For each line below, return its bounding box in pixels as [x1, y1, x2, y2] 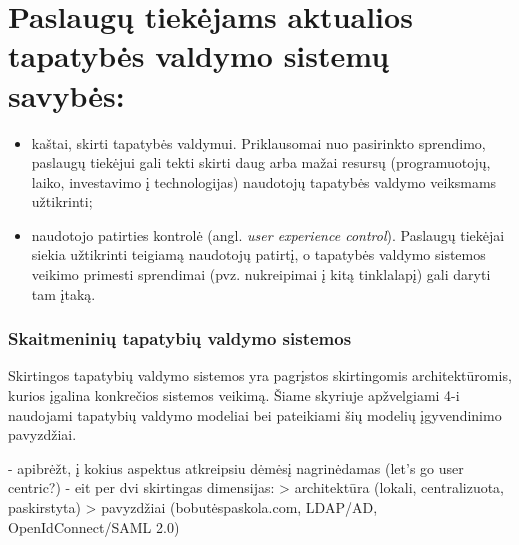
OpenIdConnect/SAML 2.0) [8, 516, 180, 537]
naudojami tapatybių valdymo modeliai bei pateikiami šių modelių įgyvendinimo [8, 404, 502, 425]
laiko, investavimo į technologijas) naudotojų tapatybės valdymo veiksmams [31, 171, 497, 192]
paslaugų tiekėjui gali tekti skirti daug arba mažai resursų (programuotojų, [31, 152, 491, 173]
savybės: [8, 74, 125, 115]
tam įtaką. [31, 283, 96, 304]
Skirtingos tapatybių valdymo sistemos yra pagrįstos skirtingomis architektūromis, [8, 365, 512, 386]
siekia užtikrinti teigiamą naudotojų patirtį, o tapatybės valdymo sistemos [31, 244, 486, 265]
